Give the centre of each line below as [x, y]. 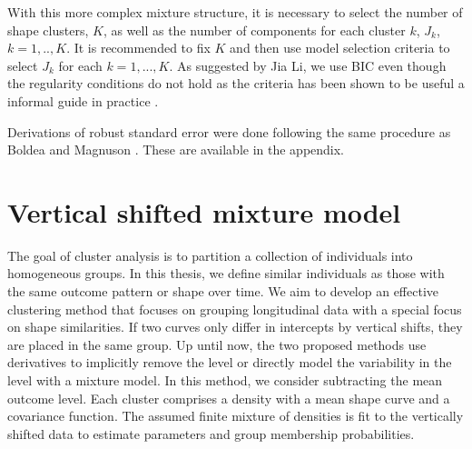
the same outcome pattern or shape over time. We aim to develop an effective [223, 291]
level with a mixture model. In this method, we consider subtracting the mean [225, 380]
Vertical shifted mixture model [204, 211]
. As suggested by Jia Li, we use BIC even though [308, 65]
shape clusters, [48, 30]
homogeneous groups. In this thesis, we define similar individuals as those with [226, 273]
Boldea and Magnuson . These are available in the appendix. [176, 150]
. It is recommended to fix [138, 48]
